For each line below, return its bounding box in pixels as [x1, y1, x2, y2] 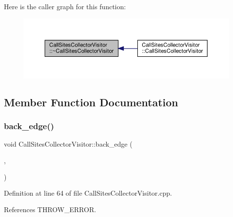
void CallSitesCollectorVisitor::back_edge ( [4, 139, 133, 149]
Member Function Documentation [4, 94, 179, 109]
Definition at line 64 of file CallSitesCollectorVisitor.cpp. [4, 188, 172, 198]
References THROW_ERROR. [4, 204, 96, 214]
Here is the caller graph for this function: [4, 1, 126, 11]
